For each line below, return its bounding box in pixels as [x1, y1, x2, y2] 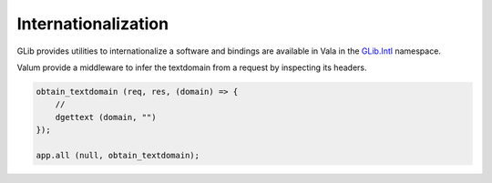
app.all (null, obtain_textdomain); [36, 150, 200, 160]
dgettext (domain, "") [55, 112, 157, 122]
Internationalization [16, 14, 169, 34]
